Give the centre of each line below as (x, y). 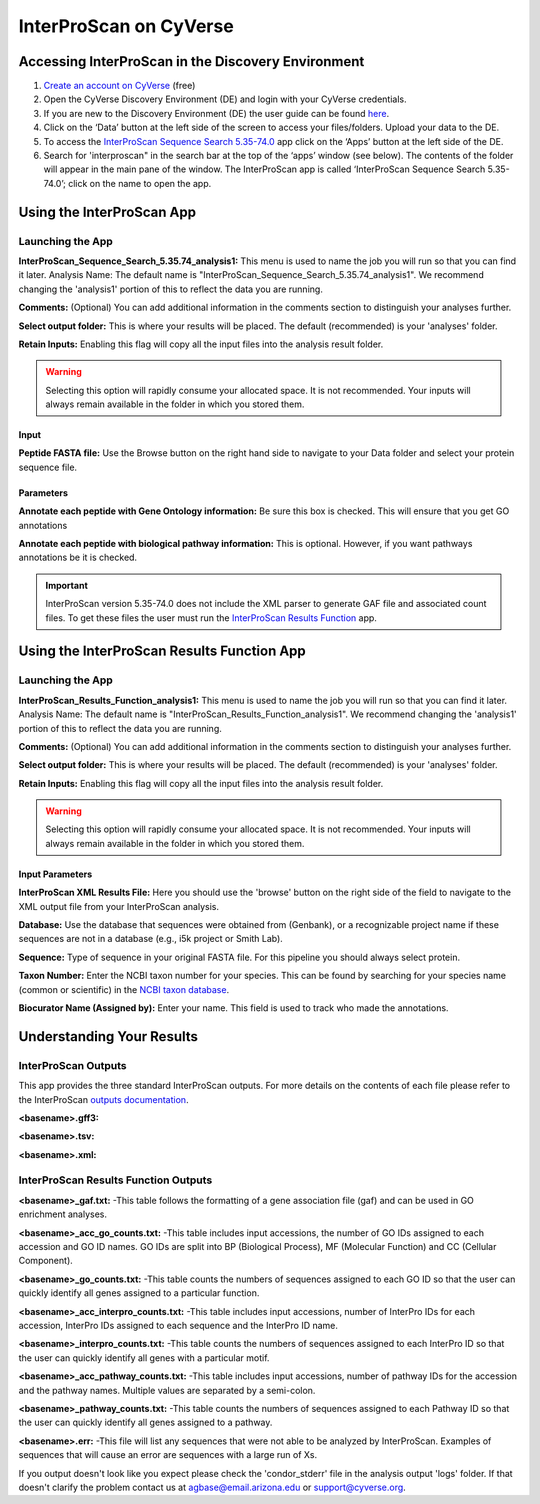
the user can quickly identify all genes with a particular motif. (144, 1357)
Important (67, 585)
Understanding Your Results (108, 1036)
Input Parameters (55, 874)
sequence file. (48, 467)
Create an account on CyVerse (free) (119, 86)
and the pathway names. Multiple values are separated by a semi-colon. (167, 1390)
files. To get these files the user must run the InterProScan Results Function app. (211, 617)
